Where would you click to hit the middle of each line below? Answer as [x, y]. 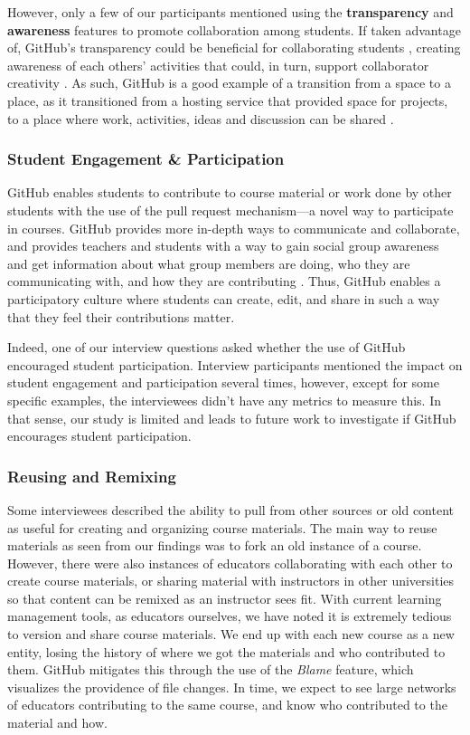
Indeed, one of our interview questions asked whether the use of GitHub [207, 347]
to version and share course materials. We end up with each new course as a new [231, 634]
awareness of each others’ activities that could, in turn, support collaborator [218, 65]
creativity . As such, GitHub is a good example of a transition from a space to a [229, 83]
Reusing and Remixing [92, 476]
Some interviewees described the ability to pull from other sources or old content [231, 509]
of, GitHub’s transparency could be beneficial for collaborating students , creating [234, 48]
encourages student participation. [99, 436]
